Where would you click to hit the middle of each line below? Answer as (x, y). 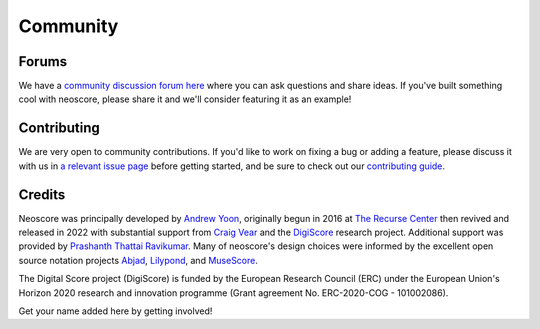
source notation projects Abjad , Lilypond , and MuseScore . (138, 260)
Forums (43, 61)
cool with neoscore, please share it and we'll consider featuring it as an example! (185, 99)
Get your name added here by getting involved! (115, 311)
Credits (42, 194)
